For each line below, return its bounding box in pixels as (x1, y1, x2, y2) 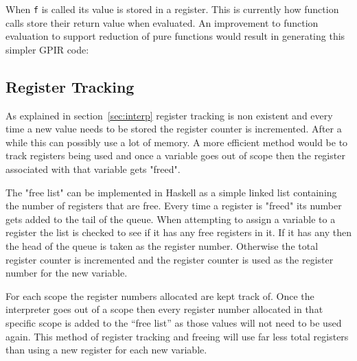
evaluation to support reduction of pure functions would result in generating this (5, 29, 345, 43)
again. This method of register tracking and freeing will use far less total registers (5, 329, 349, 343)
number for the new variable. (5, 266, 128, 280)
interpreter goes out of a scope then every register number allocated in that (5, 302, 323, 316)
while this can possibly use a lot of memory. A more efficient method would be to (5, 135, 348, 149)
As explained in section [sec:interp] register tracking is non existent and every (5, 108, 333, 122)
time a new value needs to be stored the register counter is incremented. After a (5, 121, 342, 136)
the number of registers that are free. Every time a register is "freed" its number (5, 198, 342, 213)
